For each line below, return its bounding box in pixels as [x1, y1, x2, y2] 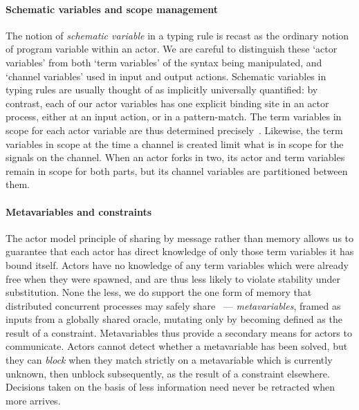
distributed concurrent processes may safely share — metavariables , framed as [6, 298, 341, 313]
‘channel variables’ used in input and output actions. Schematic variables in [6, 68, 326, 83]
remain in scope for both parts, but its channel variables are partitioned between [6, 163, 348, 178]
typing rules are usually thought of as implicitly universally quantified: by [6, 82, 318, 97]
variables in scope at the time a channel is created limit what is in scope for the [6, 136, 344, 151]
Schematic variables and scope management [6, 1, 219, 16]
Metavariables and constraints [6, 204, 152, 218]
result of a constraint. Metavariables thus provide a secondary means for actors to [6, 325, 352, 339]
